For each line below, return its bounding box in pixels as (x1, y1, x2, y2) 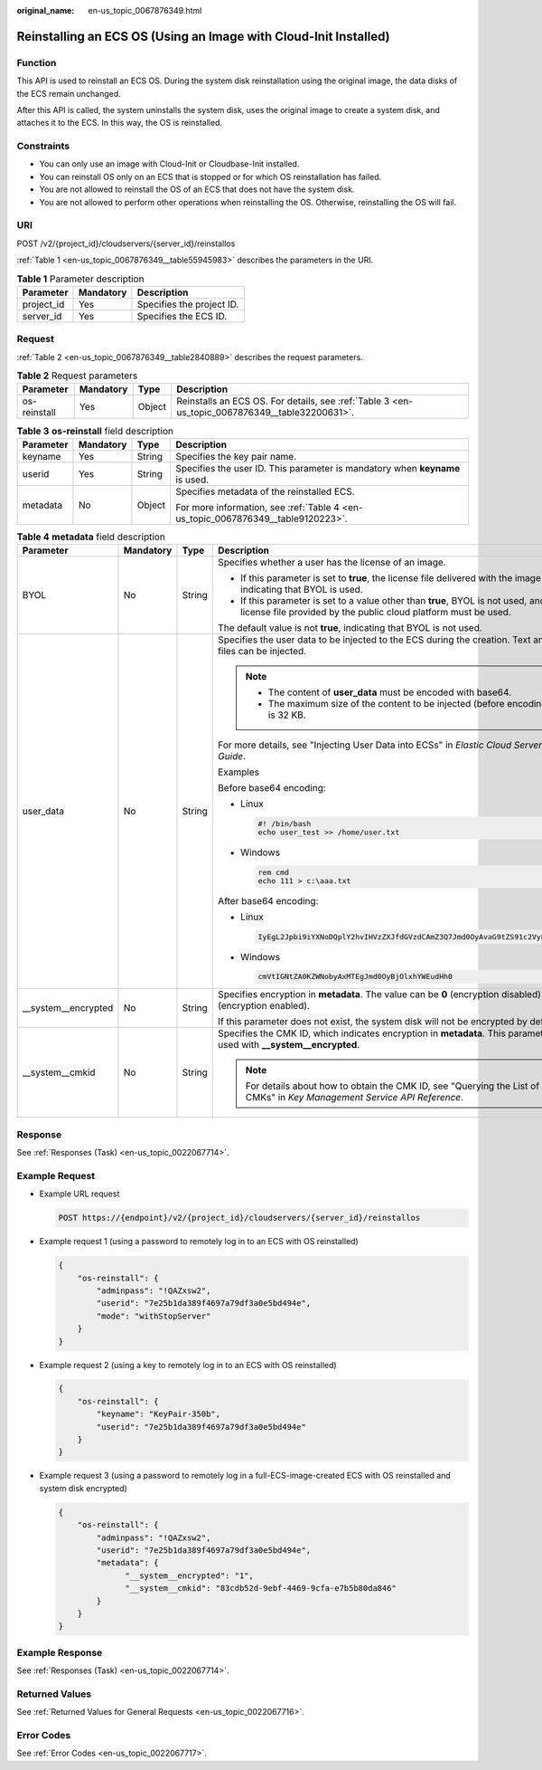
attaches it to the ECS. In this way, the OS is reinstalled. (16, 118, 223, 128)
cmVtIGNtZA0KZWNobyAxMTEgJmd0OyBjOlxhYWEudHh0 (257, 972, 453, 982)
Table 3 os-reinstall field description (16, 424, 173, 437)
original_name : (16, 5, 75, 15)
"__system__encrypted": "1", (125, 1570, 255, 1581)
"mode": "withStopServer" (96, 1310, 211, 1321)
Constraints (16, 140, 70, 153)
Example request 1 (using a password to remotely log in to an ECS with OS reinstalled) (39, 1236, 359, 1247)
